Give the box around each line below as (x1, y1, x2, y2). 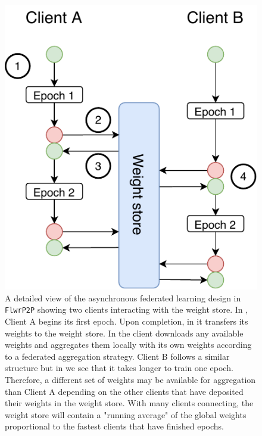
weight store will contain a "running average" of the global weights (5, 408, 247, 421)
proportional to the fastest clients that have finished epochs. (5, 420, 224, 432)
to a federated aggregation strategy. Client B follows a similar (5, 350, 230, 362)
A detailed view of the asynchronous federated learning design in (5, 291, 241, 304)
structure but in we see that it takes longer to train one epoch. (5, 362, 233, 374)
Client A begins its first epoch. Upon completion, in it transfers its (5, 315, 248, 328)
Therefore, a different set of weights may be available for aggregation (5, 373, 256, 386)
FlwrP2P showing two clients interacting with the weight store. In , (5, 303, 248, 316)
